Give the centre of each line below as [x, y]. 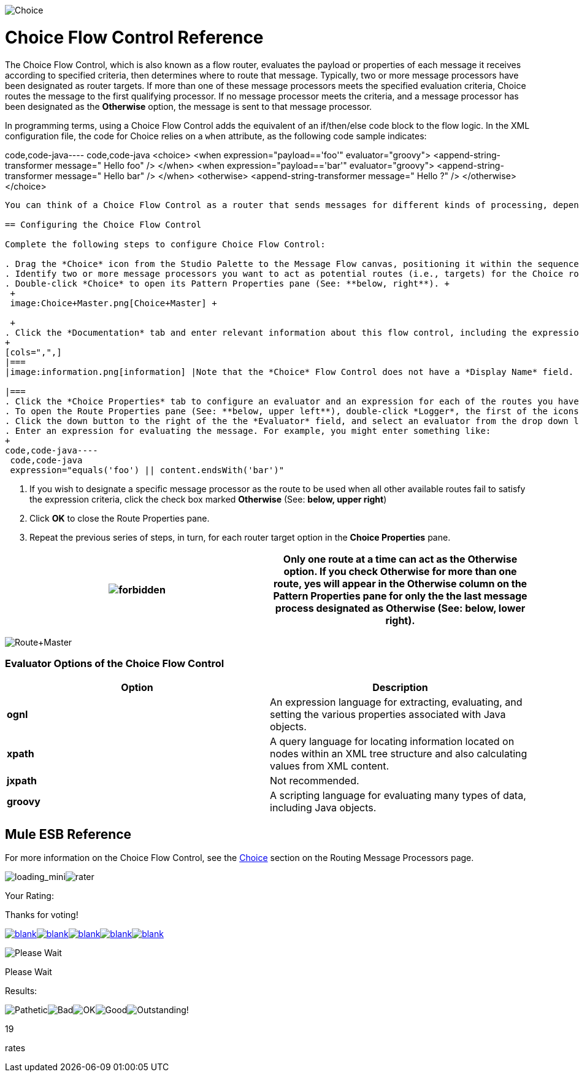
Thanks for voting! [42, 915]
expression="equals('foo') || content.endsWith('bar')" [147, 470]
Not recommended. [315, 781]
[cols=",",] [33, 352]
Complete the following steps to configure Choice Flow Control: [165, 244]
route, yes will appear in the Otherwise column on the [400, 583]
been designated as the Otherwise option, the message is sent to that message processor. [189, 106]
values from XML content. [330, 766]
